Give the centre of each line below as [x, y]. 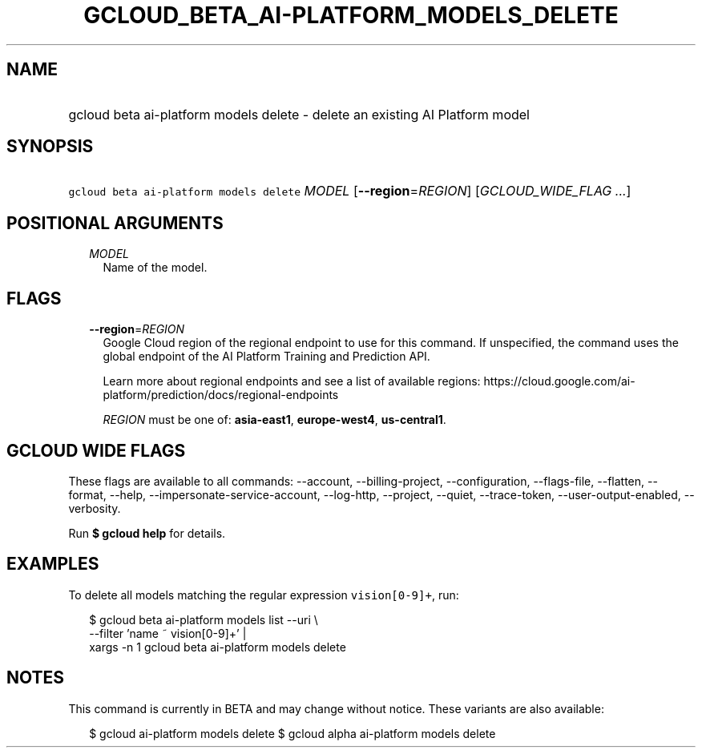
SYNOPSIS [50, 147]
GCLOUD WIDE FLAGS [96, 450]
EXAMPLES [53, 564]
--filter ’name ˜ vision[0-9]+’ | [168, 633]
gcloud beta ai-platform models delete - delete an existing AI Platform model [299, 114]
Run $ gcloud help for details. [147, 533]
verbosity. [95, 508]
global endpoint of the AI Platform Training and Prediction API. [266, 357]
